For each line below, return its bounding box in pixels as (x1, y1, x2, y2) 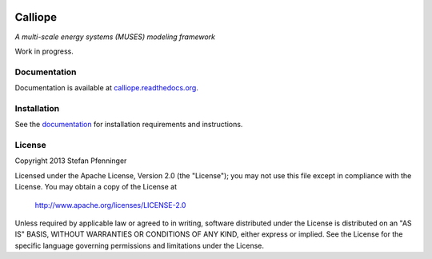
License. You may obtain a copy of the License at (14, 182, 178, 192)
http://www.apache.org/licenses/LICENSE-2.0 (34, 200, 186, 209)
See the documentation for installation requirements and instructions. (14, 120, 243, 129)
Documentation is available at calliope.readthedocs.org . (14, 83, 199, 93)
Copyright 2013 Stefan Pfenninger (14, 156, 127, 165)
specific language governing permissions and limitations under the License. (14, 241, 264, 250)
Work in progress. (14, 46, 74, 56)
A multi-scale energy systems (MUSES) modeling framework (14, 32, 216, 42)
